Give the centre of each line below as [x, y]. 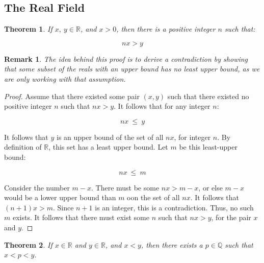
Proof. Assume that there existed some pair [72, 96]
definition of [23, 147]
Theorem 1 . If [28, 29]
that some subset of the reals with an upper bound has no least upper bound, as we [132, 69]
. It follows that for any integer [162, 106]
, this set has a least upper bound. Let [108, 147]
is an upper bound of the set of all [110, 137]
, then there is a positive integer [166, 29]
